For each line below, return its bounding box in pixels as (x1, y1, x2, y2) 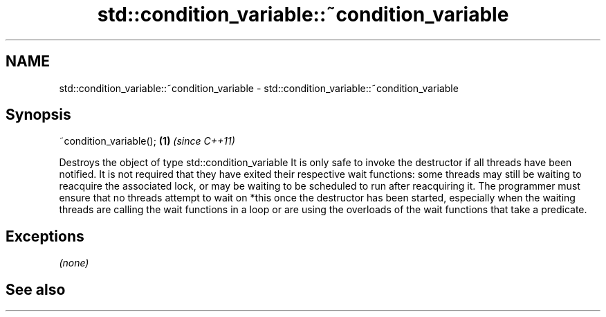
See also (6, 280, 66, 298)
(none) (59, 257, 89, 269)
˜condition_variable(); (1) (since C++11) (59, 135, 235, 147)
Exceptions (6, 227, 84, 245)
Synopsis (6, 106, 71, 124)
